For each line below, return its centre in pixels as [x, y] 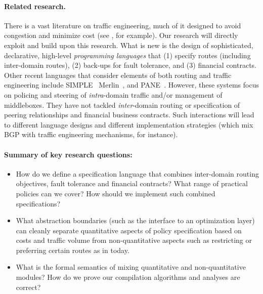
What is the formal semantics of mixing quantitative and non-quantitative [131, 267]
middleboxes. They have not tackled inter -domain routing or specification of [122, 104]
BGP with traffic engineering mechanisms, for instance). [91, 134]
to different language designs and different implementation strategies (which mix [129, 124]
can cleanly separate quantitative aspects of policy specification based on [129, 230]
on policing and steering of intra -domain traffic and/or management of [113, 94]
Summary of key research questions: [68, 154]
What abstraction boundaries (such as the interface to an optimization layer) [135, 220]
